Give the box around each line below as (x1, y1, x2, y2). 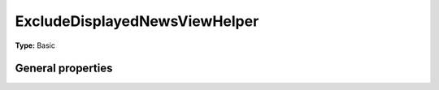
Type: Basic (15, 41, 56, 50)
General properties (15, 62, 113, 75)
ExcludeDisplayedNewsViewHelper (15, 12, 259, 30)
